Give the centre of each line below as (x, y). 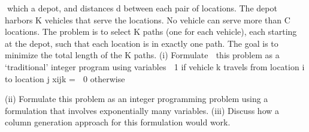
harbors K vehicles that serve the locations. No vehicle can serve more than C (148, 19)
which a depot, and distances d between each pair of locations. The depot (142, 8)
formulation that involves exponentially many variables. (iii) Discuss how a (142, 110)
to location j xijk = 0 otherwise (65, 78)
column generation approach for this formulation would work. (118, 122)
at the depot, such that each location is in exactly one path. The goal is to (142, 43)
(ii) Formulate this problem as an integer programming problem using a (137, 99)
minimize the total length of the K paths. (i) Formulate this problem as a (142, 55)
